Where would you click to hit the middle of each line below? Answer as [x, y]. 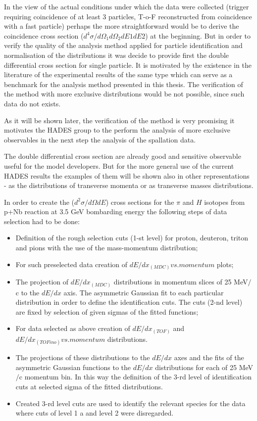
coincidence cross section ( [44, 35]
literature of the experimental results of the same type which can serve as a [118, 74]
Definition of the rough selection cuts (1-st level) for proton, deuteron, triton [132, 238]
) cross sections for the [140, 202]
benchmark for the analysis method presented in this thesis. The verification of [124, 84]
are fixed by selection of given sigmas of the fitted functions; [107, 311]
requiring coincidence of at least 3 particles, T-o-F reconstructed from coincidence [128, 16]
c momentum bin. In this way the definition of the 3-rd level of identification [135, 377]
